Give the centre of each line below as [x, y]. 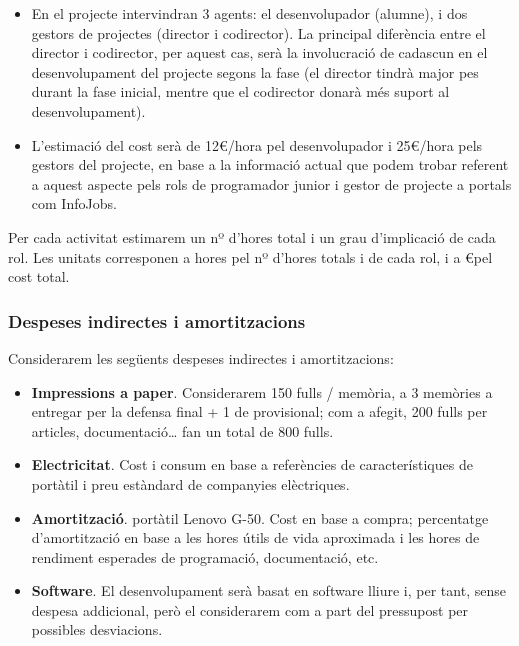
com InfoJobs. [74, 203]
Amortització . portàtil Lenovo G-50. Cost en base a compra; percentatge [260, 517]
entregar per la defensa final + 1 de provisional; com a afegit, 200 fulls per [259, 411]
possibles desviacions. [97, 629]
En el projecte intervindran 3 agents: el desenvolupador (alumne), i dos [249, 13]
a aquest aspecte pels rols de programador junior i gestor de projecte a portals [271, 183]
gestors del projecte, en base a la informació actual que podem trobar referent [270, 164]
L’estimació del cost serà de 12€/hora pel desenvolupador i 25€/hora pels [257, 144]
